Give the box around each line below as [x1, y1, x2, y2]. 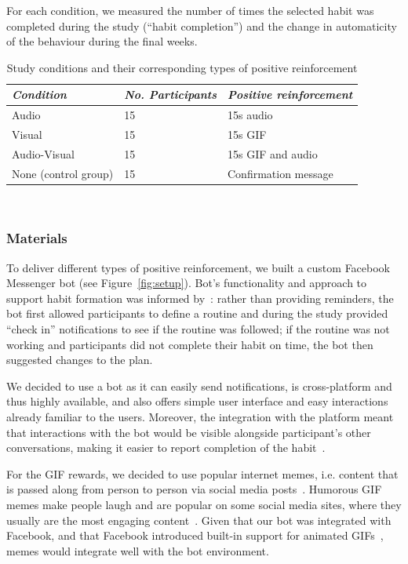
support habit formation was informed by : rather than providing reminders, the [6, 289, 394, 306]
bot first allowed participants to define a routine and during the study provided [6, 305, 388, 322]
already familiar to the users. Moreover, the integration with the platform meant [6, 409, 394, 424]
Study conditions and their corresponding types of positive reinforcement [6, 59, 358, 75]
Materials [6, 228, 67, 248]
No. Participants [124, 86, 217, 103]
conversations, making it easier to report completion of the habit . [6, 439, 326, 456]
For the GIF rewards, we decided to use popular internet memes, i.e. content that [6, 465, 399, 482]
